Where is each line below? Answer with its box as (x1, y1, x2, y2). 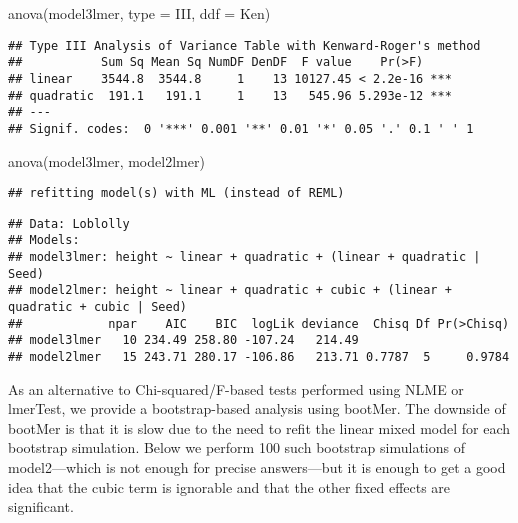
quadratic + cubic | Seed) (8, 300, 187, 315)
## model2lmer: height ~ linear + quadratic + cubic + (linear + (8, 283, 452, 298)
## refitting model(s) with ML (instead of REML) (8, 186, 345, 201)
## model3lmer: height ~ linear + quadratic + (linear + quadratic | (8, 250, 481, 265)
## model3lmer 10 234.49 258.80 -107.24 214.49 (8, 333, 359, 348)
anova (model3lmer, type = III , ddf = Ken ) (8, 3, 271, 23)
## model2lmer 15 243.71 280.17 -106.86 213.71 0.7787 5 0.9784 (8, 350, 510, 365)
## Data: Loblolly (8, 216, 130, 231)
